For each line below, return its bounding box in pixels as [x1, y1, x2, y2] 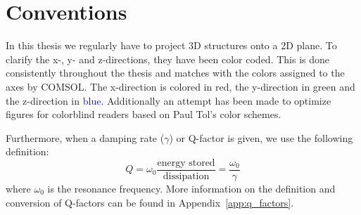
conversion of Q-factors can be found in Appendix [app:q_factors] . [6, 195, 294, 209]
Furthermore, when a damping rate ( [6, 130, 165, 145]
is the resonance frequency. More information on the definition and [47, 181, 336, 195]
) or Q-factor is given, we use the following [169, 130, 353, 145]
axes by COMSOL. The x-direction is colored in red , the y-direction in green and [6, 79, 355, 93]
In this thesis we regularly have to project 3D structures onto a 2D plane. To [6, 38, 337, 53]
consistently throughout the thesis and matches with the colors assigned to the [6, 65, 345, 80]
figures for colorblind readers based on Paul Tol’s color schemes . [6, 107, 281, 122]
